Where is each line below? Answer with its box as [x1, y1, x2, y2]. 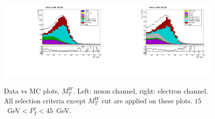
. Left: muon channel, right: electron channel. [73, 86, 208, 96]
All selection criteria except [4, 95, 86, 106]
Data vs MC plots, [4, 86, 60, 96]
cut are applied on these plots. [102, 95, 193, 106]
